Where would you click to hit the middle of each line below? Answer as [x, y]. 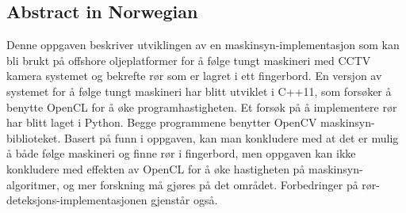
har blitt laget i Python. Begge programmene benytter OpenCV [162, 122]
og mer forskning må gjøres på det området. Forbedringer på [211, 184]
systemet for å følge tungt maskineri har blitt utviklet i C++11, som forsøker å [199, 91]
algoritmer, [33, 184]
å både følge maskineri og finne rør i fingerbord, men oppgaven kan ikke [181, 153]
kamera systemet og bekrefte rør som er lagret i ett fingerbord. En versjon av [194, 76]
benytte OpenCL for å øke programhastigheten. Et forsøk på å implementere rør [202, 106]
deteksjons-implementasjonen [77, 200]
